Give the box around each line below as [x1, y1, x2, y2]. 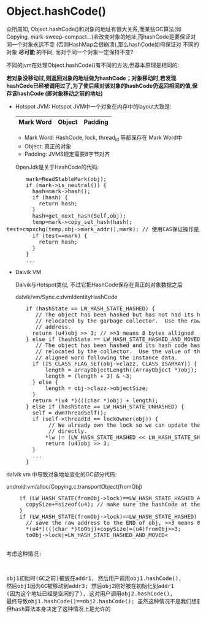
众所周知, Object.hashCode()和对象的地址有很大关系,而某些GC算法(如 [6, 25, 182, 32]
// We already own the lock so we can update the [48, 421, 200, 429]
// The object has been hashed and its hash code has [35, 341, 200, 349]
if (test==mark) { [32, 232, 88, 239]
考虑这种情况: [6, 550, 42, 557]
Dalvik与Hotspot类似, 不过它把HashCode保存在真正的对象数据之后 [15, 281, 183, 288]
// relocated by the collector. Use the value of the [35, 348, 204, 355]
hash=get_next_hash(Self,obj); [32, 212, 126, 219]
